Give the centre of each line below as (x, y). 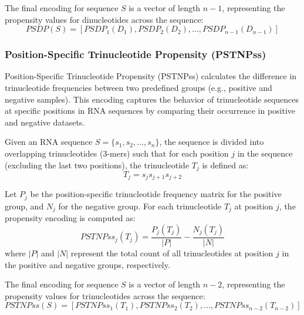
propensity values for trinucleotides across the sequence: (105, 295)
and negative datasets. (45, 122)
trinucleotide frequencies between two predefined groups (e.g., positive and (139, 87)
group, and (24, 206)
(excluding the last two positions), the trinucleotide (97, 165)
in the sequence (265, 153)
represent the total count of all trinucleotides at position (172, 253)
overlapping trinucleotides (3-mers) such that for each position (117, 153)
